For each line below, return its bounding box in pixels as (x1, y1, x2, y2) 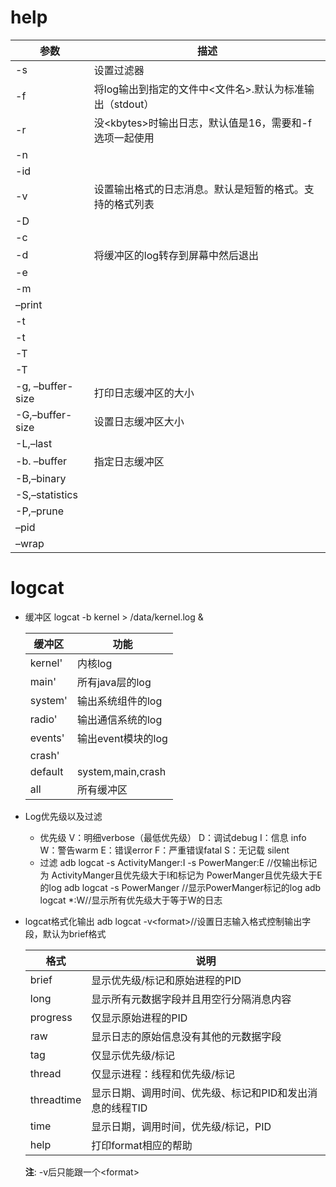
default (29, 764, 64, 778)
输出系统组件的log (76, 694, 163, 708)
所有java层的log (76, 675, 152, 689)
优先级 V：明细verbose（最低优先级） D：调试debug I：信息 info (39, 831, 307, 843)
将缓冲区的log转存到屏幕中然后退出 (93, 248, 260, 262)
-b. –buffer (15, 454, 68, 468)
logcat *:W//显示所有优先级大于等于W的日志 (39, 894, 223, 906)
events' (29, 731, 65, 745)
